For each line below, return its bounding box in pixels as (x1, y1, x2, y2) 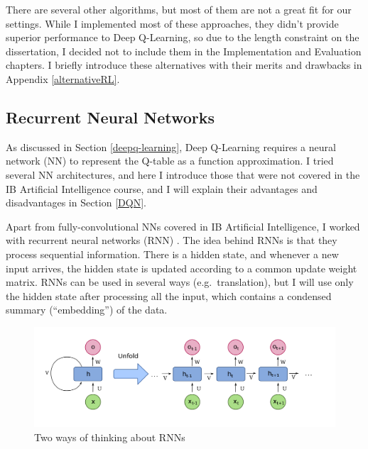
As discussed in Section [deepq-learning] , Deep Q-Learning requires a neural (6, 139, 336, 154)
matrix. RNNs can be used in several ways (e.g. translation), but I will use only (6, 275, 354, 289)
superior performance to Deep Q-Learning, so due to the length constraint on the (6, 30, 359, 45)
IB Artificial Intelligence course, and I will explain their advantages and (6, 181, 318, 196)
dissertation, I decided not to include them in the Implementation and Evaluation (6, 43, 362, 58)
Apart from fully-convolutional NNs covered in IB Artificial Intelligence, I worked (6, 218, 360, 233)
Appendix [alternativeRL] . (6, 71, 120, 86)
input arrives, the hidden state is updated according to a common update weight (6, 260, 357, 275)
